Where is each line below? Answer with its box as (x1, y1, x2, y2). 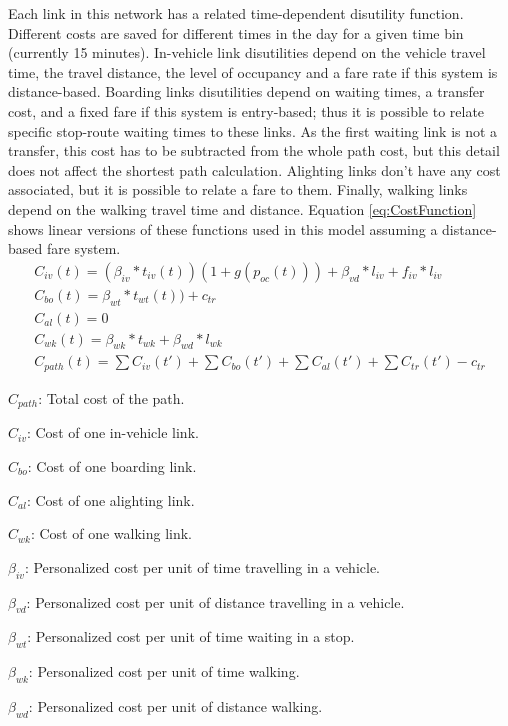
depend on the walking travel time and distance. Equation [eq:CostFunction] (8, 198, 477, 219)
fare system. (46, 238, 121, 259)
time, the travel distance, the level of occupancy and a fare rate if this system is (8, 61, 498, 82)
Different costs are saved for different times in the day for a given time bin (8, 22, 464, 43)
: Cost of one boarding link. (27, 455, 197, 476)
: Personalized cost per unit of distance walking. (28, 695, 323, 716)
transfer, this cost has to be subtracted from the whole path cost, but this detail (8, 140, 500, 161)
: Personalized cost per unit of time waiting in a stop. (27, 626, 355, 647)
